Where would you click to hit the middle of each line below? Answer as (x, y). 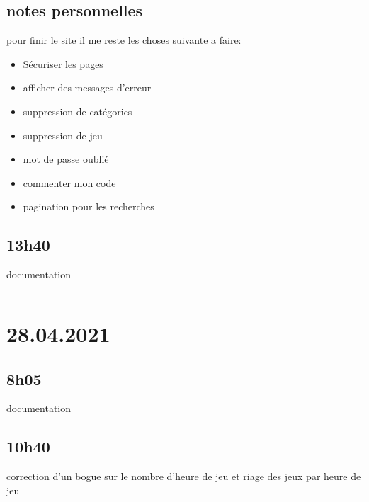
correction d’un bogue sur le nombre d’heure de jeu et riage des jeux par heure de (184, 476)
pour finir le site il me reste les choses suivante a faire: (124, 40)
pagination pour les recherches (89, 206)
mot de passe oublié (66, 159)
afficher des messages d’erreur (87, 87)
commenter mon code (69, 182)
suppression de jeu (63, 135)
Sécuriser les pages (63, 63)
